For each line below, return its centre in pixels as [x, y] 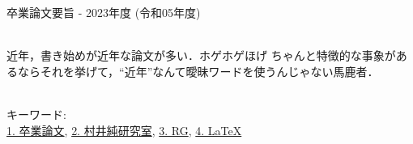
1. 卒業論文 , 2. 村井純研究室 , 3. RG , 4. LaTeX [124, 130]
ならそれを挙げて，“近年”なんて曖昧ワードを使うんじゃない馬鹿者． [198, 71]
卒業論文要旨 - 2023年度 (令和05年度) [104, 12]
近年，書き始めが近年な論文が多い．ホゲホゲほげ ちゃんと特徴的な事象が [201, 55]
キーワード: [36, 114]
